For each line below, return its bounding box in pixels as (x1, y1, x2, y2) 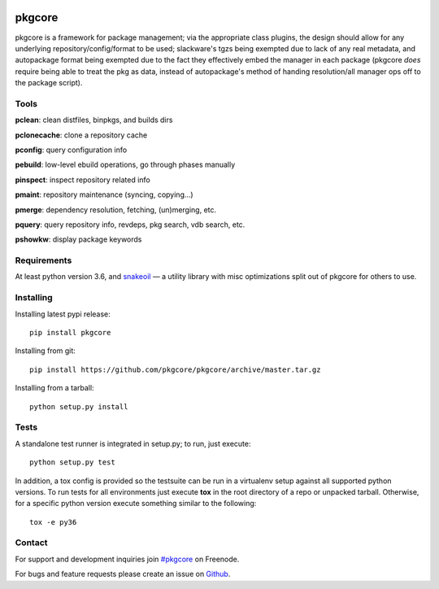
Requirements (15, 255, 72, 266)
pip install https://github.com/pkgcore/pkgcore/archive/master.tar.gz (29, 364, 321, 374)
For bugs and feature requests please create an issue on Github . (15, 569, 231, 579)
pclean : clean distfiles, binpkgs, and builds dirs (15, 115, 173, 125)
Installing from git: (15, 346, 76, 356)
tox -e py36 (29, 517, 77, 526)
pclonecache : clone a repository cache (15, 130, 148, 140)
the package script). (15, 78, 83, 88)
